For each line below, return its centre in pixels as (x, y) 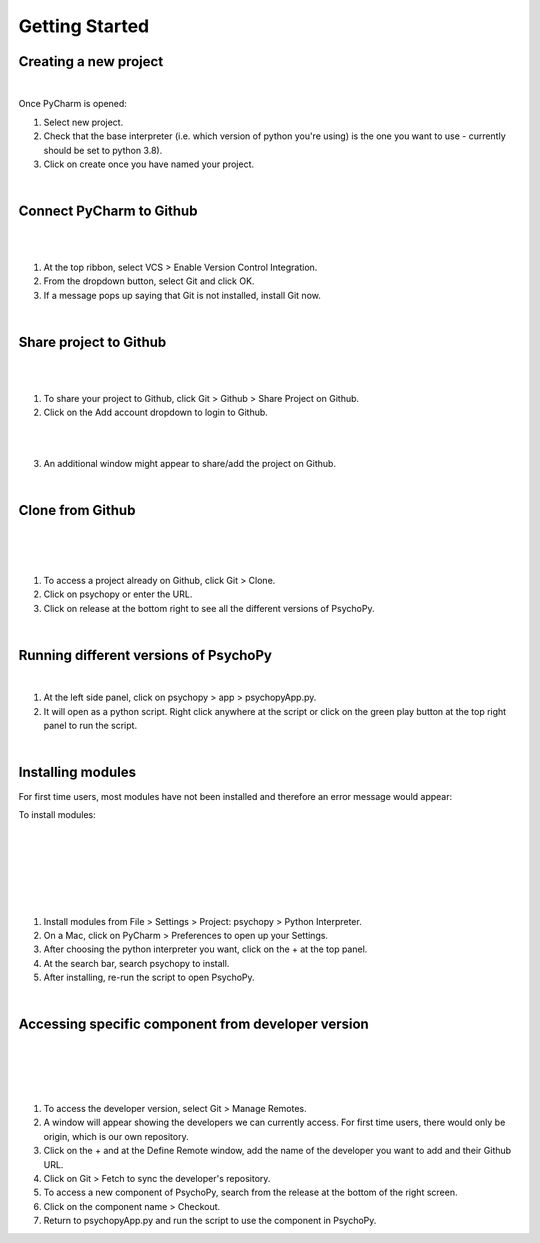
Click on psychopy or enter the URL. (118, 594)
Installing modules (77, 772)
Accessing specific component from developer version (193, 1024)
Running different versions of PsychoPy (145, 655)
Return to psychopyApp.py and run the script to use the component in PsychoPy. (210, 1221)
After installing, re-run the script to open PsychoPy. (149, 977)
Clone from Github (77, 510)
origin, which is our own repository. (116, 1136)
